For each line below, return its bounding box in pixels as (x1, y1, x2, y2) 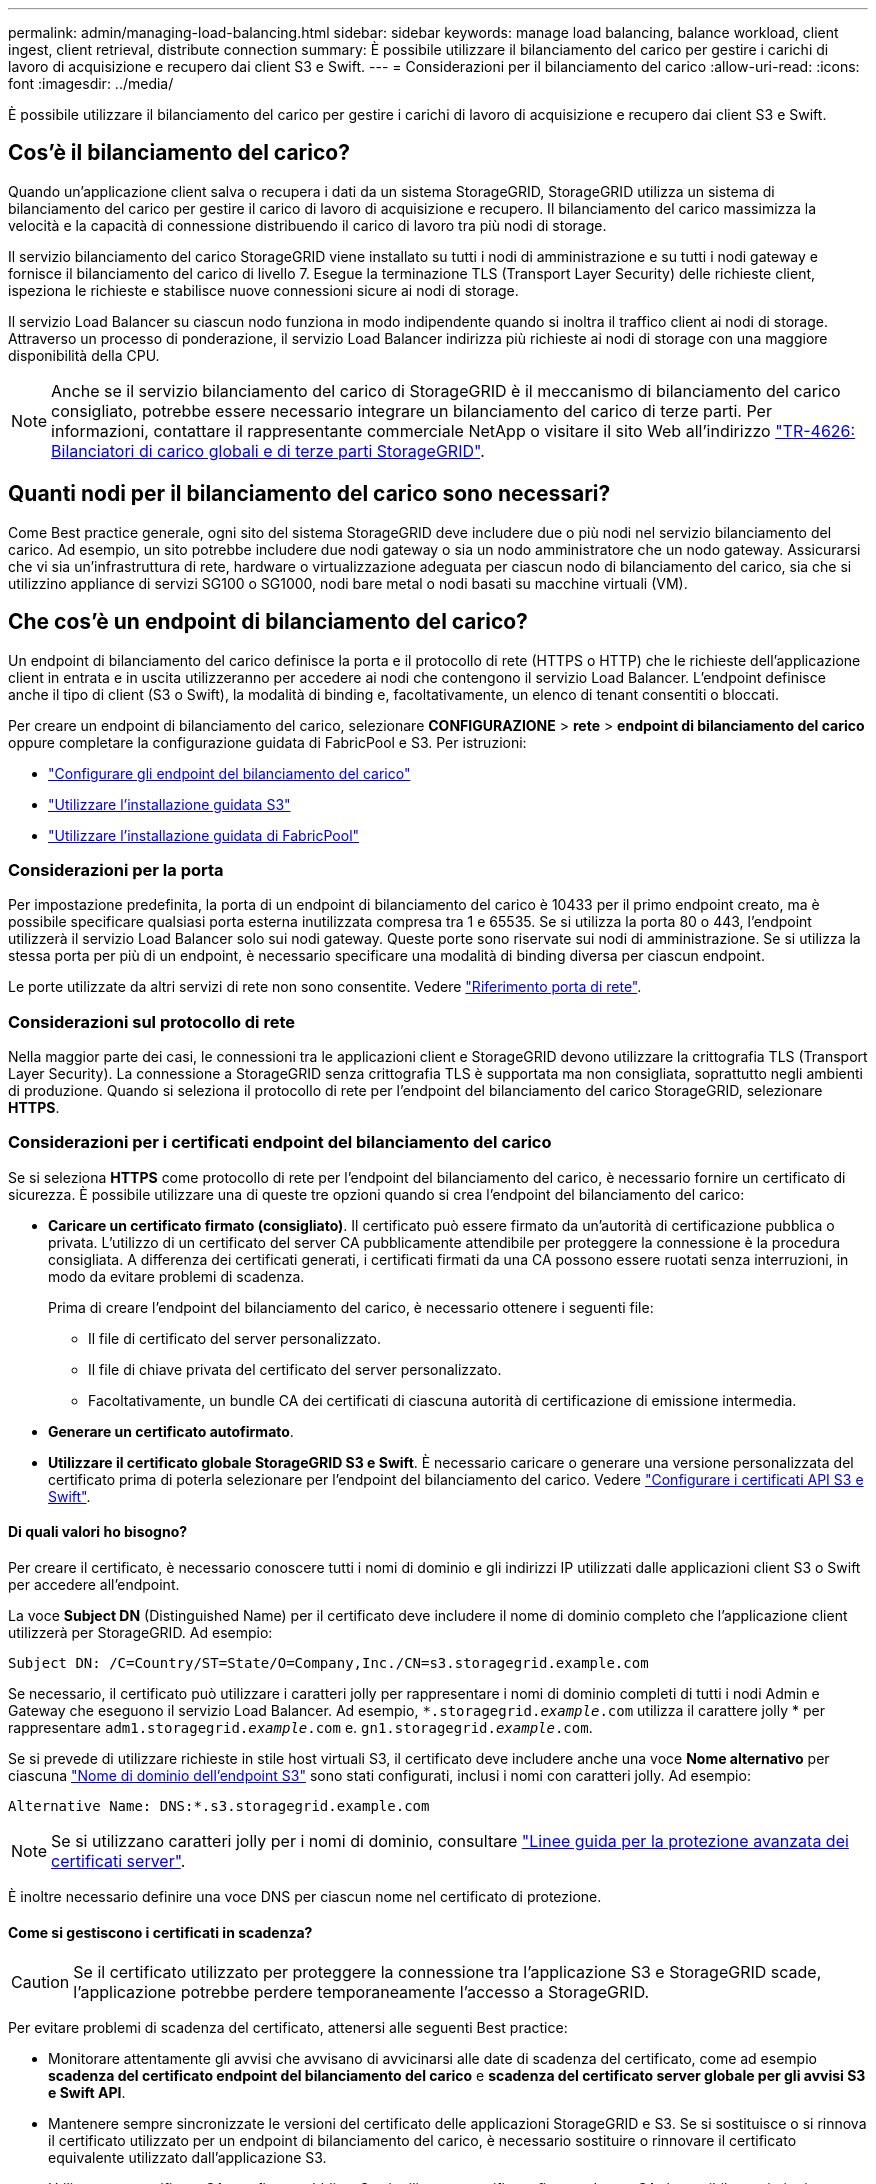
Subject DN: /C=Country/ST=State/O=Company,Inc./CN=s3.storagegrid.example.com (8, 1655, 649, 1671)
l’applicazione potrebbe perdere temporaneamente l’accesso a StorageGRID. (73, 1982, 650, 2003)
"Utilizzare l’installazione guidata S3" (48, 795, 291, 813)
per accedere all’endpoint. (8, 1576, 180, 1593)
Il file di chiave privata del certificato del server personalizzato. (88, 1360, 502, 1378)
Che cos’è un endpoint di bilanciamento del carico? (8, 609, 528, 635)
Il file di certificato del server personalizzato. (88, 1329, 381, 1347)
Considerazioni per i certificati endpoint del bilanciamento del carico (8, 1132, 552, 1153)
